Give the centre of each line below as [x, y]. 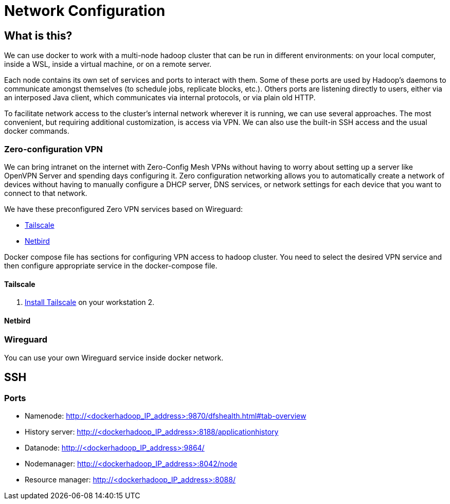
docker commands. [37, 131]
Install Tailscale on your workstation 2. [90, 302]
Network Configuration [85, 11]
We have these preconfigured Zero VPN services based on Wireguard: [124, 209]
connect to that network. [46, 193]
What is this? [38, 35]
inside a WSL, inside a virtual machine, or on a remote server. [108, 64]
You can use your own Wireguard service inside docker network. [114, 357]
